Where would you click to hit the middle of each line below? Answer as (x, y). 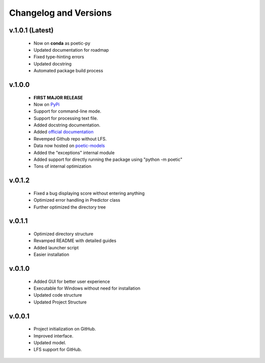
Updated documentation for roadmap (71, 50)
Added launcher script (56, 247)
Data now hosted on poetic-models (69, 146)
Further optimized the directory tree (70, 207)
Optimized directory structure (63, 234)
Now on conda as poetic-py (62, 43)
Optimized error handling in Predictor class (77, 200)
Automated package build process (68, 71)
